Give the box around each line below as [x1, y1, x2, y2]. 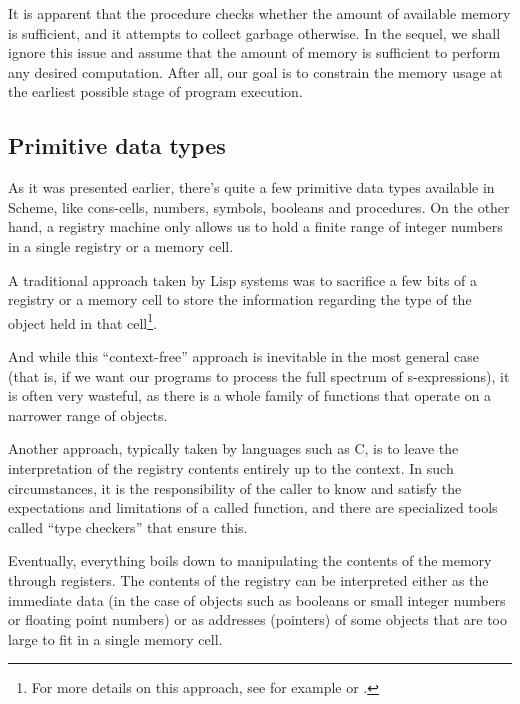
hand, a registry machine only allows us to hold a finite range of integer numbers [8, 216, 503, 237]
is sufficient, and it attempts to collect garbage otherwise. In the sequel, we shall [8, 22, 501, 43]
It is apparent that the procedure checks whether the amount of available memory [8, 3, 511, 23]
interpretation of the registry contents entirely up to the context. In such [8, 457, 454, 478]
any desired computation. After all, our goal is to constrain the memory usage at [8, 61, 503, 82]
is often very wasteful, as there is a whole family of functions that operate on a [8, 385, 492, 406]
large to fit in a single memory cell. [8, 628, 223, 649]
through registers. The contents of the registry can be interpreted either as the [8, 569, 489, 590]
